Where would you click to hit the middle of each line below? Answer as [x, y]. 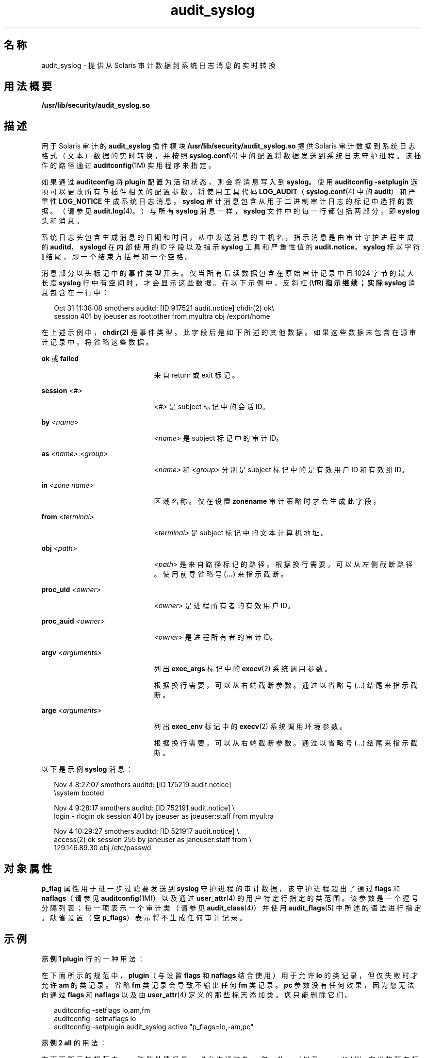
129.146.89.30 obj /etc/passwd [103, 848]
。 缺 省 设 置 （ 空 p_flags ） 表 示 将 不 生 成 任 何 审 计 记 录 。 [144, 918]
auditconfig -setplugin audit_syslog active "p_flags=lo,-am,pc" [154, 1026]
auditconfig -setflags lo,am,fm [102, 1010]
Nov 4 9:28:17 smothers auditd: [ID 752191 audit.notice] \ [144, 808]
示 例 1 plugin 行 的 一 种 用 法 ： [93, 959]
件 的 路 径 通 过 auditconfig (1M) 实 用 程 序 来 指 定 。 [128, 165]
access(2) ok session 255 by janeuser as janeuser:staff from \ [153, 840]
